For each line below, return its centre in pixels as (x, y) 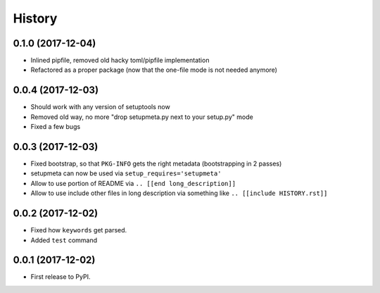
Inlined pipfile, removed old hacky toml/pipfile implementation (120, 61)
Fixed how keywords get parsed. (79, 230)
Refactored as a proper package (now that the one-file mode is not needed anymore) (154, 70)
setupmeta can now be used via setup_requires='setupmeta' (126, 173)
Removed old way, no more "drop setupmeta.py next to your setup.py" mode (142, 117)
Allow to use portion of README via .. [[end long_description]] (133, 183)
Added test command (64, 240)
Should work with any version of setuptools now (100, 107)
